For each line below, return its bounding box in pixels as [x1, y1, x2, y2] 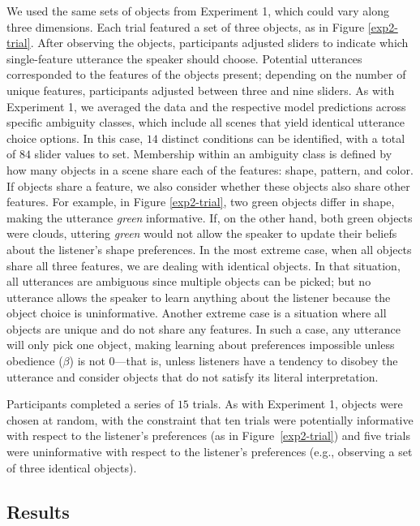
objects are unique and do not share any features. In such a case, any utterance [6, 320, 401, 337]
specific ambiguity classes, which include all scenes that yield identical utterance [6, 114, 405, 131]
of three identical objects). [6, 459, 137, 476]
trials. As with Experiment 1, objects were [192, 395, 403, 412]
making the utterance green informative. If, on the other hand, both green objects [6, 209, 413, 226]
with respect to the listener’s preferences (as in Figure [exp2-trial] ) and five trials [6, 427, 410, 444]
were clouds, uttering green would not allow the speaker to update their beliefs [6, 225, 397, 242]
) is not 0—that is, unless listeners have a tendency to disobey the [69, 352, 398, 369]
